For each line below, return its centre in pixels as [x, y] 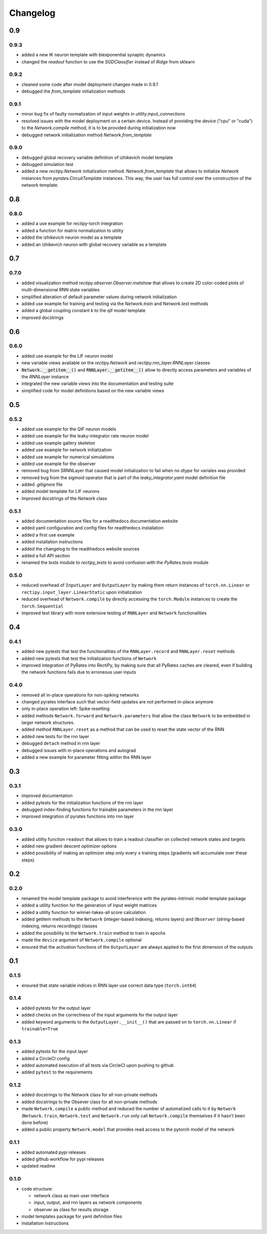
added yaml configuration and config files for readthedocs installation [93, 528]
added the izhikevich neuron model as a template [72, 237]
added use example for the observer [59, 464]
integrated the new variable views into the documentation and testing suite [98, 383]
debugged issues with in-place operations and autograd [79, 750]
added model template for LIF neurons [61, 491]
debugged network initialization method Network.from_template [87, 135]
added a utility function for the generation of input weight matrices [89, 905]
